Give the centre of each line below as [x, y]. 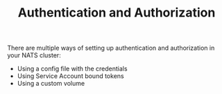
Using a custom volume [51, 84]
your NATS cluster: [34, 55]
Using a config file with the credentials [72, 69]
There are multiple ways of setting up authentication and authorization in [111, 48]
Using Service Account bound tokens [70, 76]
